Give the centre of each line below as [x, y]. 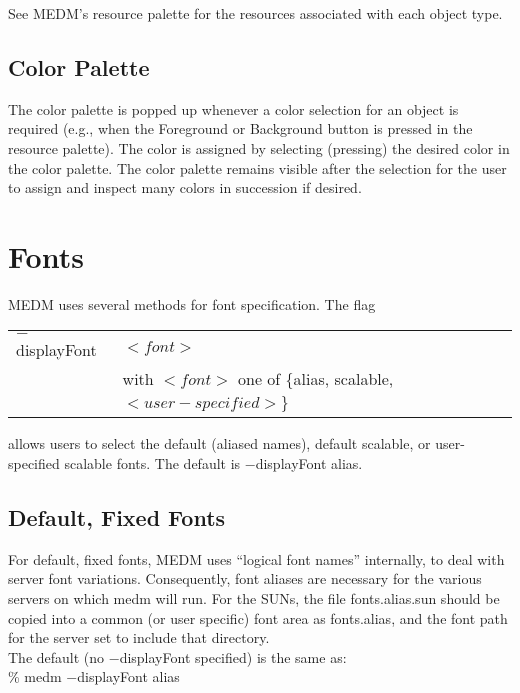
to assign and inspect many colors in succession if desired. [185, 187]
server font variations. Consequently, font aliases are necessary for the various [245, 578]
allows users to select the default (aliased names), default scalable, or [219, 443]
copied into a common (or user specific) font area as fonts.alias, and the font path [258, 617]
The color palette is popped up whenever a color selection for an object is [233, 108]
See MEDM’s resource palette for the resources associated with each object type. [255, 13]
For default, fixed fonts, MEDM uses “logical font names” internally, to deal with [256, 558]
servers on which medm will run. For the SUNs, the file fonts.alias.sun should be [254, 598]
